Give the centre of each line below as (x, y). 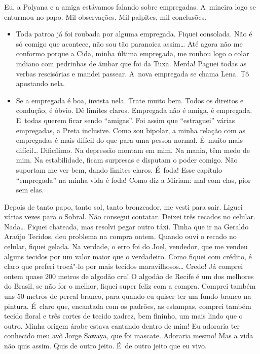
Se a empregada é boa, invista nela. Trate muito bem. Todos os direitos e (130, 100)
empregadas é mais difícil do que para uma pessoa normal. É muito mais (129, 140)
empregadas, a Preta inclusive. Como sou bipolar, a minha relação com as (131, 130)
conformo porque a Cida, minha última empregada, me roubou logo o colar (133, 53)
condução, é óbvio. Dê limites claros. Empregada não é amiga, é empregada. (134, 110)
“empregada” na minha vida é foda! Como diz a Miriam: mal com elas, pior (133, 180)
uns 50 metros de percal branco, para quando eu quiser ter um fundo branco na (128, 296)
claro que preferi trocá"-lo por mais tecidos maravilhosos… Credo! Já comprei (124, 266)
